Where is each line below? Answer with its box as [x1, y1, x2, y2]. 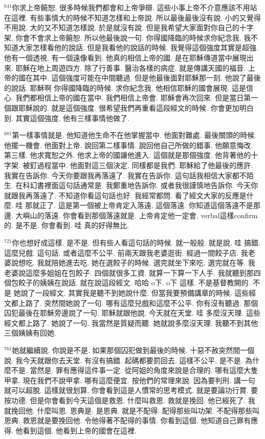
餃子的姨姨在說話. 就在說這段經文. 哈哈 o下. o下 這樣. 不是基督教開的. [18, 277, 251, 288]
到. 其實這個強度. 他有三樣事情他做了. [4, 112, 129, 123]
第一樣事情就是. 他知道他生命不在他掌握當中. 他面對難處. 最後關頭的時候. [12, 130, 257, 140]
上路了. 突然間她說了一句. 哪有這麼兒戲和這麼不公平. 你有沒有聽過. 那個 [18, 297, 258, 308]
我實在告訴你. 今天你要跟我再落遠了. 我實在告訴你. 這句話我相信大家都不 [4, 170, 247, 180]
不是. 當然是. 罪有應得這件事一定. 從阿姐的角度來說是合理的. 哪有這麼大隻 [11, 365, 258, 375]
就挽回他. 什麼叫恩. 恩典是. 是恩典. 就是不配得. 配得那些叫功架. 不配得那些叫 [4, 405, 260, 415]
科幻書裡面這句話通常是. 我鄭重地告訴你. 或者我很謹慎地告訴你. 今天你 [23, 180, 258, 191]
